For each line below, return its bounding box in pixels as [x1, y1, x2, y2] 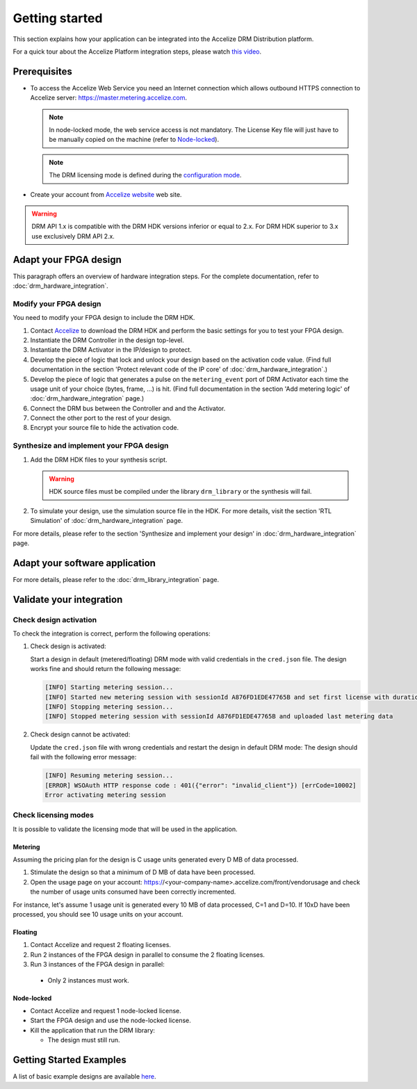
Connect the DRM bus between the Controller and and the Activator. [30, 404, 226, 412]
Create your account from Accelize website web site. [30, 190, 182, 198]
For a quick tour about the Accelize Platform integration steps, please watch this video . [13, 47, 262, 56]
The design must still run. [47, 1036, 121, 1044]
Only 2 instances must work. [47, 976, 130, 984]
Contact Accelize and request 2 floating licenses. [30, 941, 172, 949]
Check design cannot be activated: [30, 730, 131, 739]
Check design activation [13, 615, 97, 624]
